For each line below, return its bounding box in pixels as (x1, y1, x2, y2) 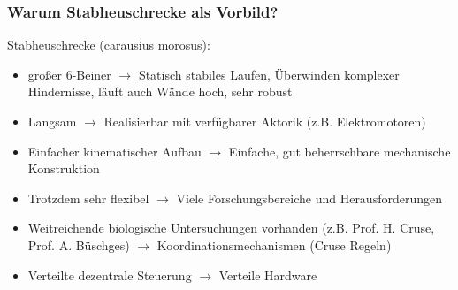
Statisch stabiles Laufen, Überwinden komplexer (138, 65, 400, 83)
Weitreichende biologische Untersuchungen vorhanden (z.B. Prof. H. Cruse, (27, 218, 435, 237)
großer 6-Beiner (27, 65, 111, 83)
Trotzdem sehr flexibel (27, 188, 149, 207)
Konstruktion (27, 159, 100, 178)
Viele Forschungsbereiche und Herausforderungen (176, 188, 443, 207)
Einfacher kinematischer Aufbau (27, 141, 202, 160)
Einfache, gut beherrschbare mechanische (228, 141, 451, 160)
